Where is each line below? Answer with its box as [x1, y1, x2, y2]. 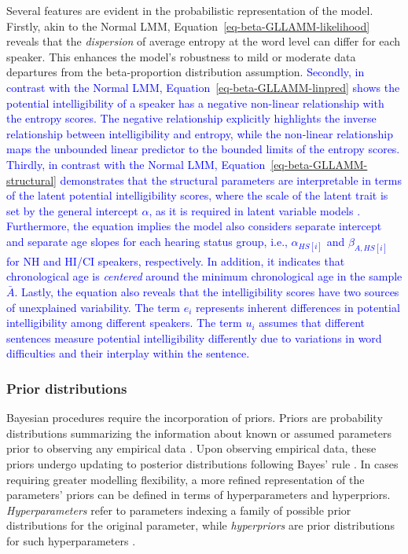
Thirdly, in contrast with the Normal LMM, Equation [6, 156, 266, 172]
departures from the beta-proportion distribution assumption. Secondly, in [6, 64, 365, 80]
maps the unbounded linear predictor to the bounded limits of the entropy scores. [6, 141, 400, 157]
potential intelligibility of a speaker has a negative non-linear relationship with [6, 94, 384, 111]
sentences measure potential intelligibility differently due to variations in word [6, 329, 382, 346]
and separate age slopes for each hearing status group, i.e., [6, 233, 288, 249]
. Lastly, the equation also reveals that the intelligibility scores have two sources [14, 283, 399, 299]
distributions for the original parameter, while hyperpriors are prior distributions [6, 517, 395, 534]
